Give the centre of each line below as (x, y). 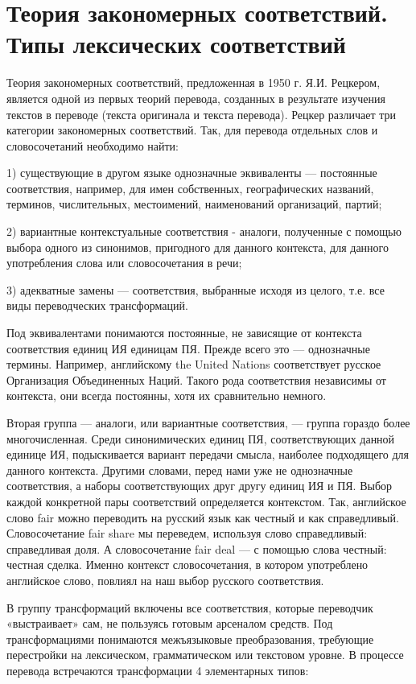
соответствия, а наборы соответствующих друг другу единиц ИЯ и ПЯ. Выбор (200, 486)
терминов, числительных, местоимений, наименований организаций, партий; (194, 204)
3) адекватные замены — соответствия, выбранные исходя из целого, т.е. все (196, 289)
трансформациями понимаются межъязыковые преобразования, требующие (190, 639)
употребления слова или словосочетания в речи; (124, 263)
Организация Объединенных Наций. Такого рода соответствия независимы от (196, 379)
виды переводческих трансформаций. (97, 305)
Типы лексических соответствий (176, 44)
